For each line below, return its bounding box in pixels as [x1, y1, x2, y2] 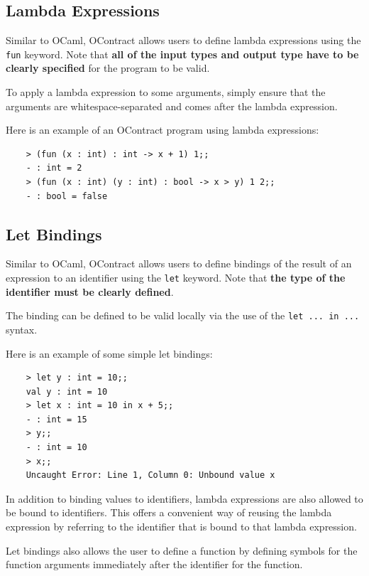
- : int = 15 [26, 414, 87, 425]
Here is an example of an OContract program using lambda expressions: [6, 122, 319, 137]
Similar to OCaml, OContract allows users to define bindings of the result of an [6, 256, 352, 271]
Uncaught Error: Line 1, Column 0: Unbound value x [26, 470, 275, 481]
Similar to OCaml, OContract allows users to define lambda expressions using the [6, 33, 361, 48]
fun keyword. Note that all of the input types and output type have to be [6, 46, 359, 61]
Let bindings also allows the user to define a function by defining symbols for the [6, 543, 358, 558]
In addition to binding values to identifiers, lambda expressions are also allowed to [6, 491, 363, 506]
